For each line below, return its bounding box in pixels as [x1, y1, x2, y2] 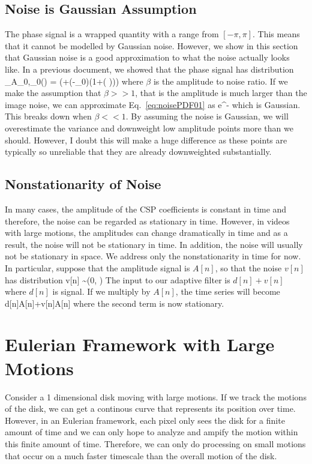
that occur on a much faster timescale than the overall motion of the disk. [5, 449, 277, 462]
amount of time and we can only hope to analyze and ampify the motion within [5, 426, 298, 438]
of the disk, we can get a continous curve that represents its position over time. [5, 402, 296, 415]
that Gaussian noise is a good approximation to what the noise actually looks [5, 51, 290, 64]
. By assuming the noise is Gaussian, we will [125, 110, 289, 122]
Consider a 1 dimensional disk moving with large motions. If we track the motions [5, 390, 307, 403]
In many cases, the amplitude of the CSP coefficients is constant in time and [5, 202, 287, 215]
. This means [253, 28, 300, 40]
